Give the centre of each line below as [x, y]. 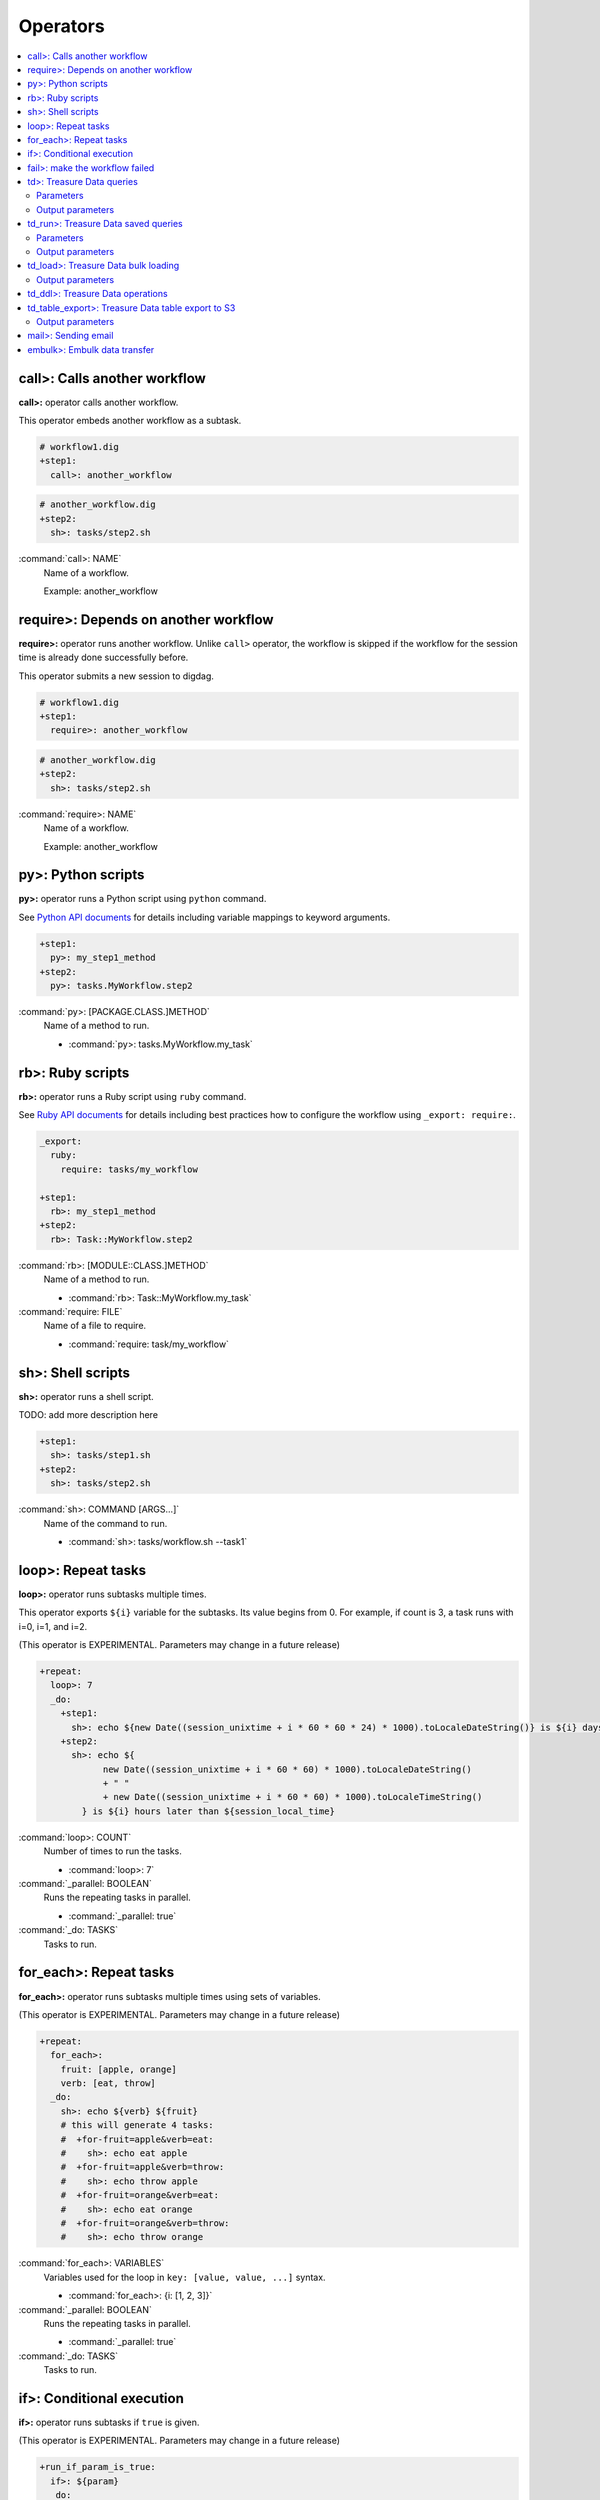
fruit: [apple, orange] [118, 2069]
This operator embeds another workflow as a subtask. [130, 421]
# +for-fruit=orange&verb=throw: [145, 2223]
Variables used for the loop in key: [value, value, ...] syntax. [184, 2277]
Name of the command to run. [105, 1523]
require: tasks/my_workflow [129, 1169]
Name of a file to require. [95, 1326]
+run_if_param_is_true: [98, 2467]
